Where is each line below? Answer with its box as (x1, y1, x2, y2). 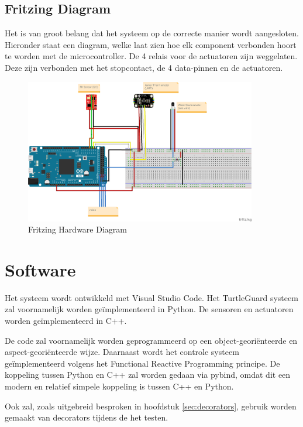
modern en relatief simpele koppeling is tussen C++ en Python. (5, 380, 234, 392)
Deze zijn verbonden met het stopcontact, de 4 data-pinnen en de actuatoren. (5, 61, 283, 73)
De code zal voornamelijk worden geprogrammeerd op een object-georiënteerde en (5, 334, 298, 346)
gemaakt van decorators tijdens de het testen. (5, 411, 168, 423)
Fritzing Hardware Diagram (28, 223, 127, 235)
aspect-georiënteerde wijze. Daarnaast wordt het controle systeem (5, 346, 239, 358)
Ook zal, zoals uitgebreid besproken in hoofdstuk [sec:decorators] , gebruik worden (5, 399, 297, 412)
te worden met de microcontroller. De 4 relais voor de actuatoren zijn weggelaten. (5, 50, 298, 62)
